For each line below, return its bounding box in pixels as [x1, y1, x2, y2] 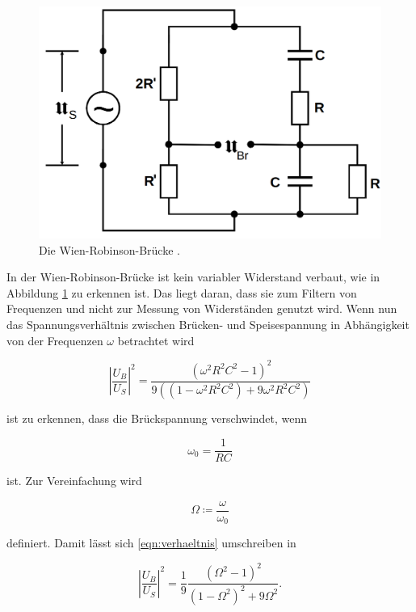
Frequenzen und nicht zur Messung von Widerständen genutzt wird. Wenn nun [6, 300, 397, 317]
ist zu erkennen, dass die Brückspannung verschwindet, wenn [6, 410, 308, 427]
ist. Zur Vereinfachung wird [6, 472, 142, 489]
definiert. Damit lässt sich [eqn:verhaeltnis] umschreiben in [6, 534, 296, 551]
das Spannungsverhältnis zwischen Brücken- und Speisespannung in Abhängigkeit [6, 315, 410, 332]
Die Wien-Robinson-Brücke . [39, 241, 180, 258]
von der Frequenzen [6, 331, 103, 348]
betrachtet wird [117, 331, 195, 348]
